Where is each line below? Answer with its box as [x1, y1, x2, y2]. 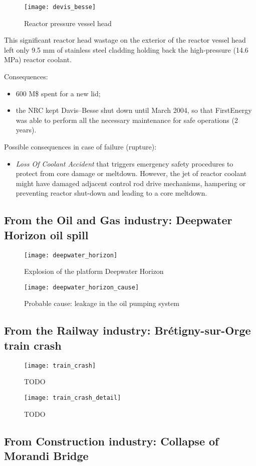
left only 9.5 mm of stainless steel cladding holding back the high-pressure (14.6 [4, 44, 248, 55]
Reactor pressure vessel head [24, 18, 112, 28]
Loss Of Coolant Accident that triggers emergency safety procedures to [16, 158, 233, 169]
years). [16, 124, 37, 135]
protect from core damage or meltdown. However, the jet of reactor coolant [16, 168, 247, 179]
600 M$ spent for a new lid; [16, 88, 101, 98]
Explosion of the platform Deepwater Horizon [24, 266, 164, 276]
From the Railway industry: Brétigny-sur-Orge [4, 323, 251, 338]
